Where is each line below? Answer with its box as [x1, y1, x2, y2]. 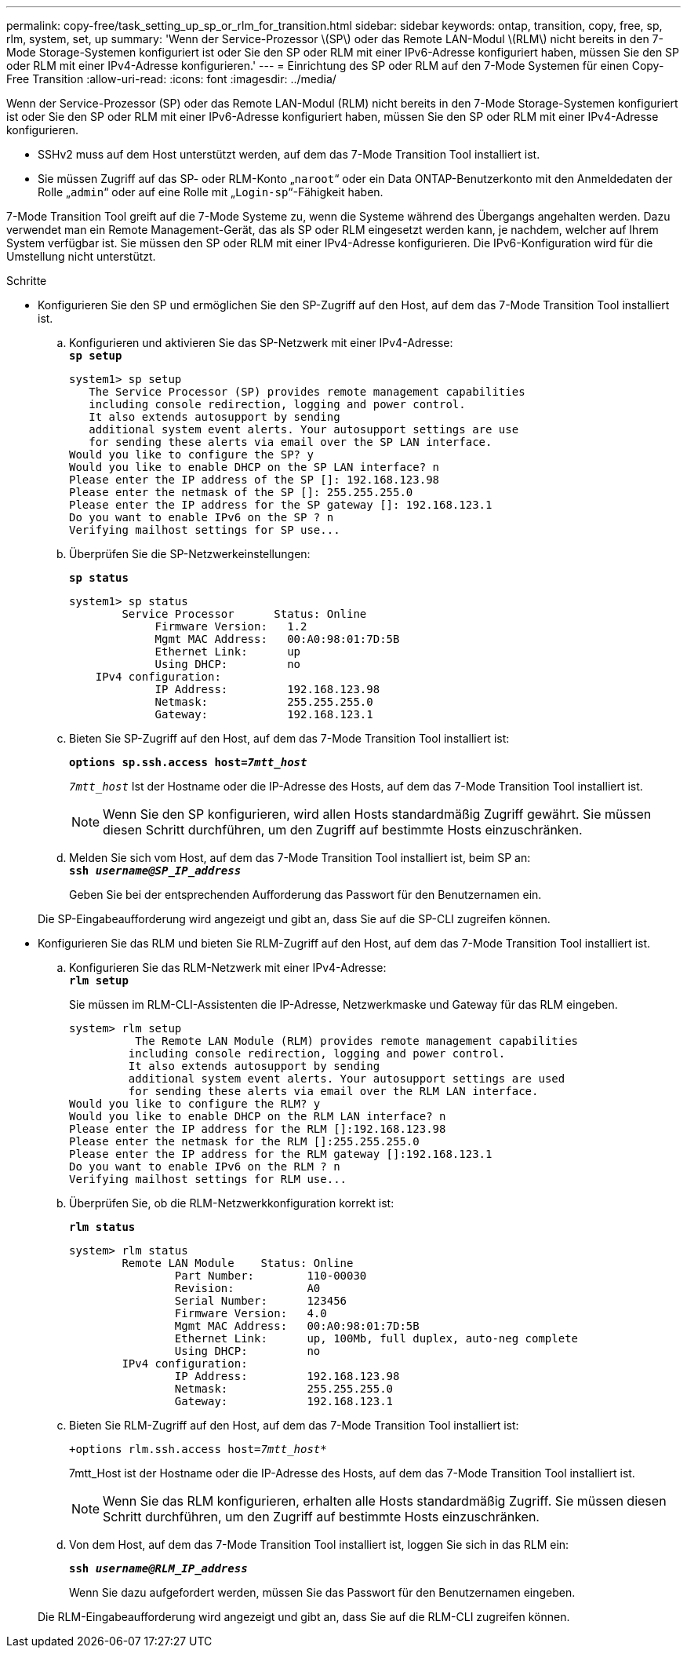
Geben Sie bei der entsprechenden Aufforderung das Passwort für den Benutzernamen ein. [69, 888, 542, 901]
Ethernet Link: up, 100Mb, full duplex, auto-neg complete [174, 1332, 579, 1345]
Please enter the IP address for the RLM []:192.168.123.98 [69, 1123, 446, 1135]
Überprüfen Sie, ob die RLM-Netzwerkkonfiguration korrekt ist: [69, 1196, 394, 1210]
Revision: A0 [174, 1282, 321, 1294]
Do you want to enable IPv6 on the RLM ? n [69, 1160, 340, 1173]
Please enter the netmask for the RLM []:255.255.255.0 [69, 1135, 420, 1148]
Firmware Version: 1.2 [154, 620, 307, 633]
